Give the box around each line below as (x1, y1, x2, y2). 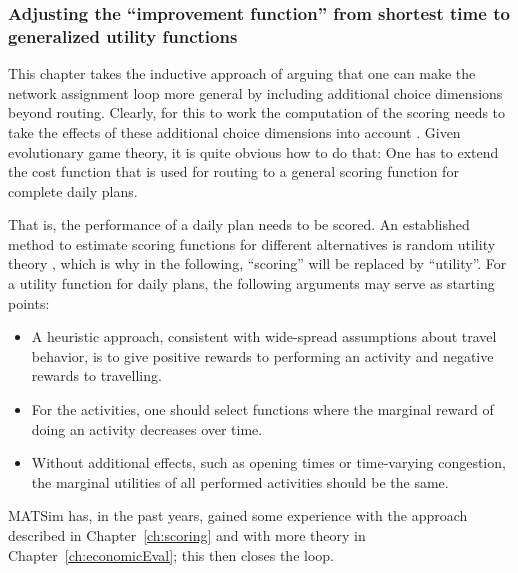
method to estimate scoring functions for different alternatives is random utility (8, 233, 496, 254)
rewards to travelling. (31, 365, 162, 386)
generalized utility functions (8, 23, 238, 48)
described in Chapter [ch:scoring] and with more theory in (8, 525, 366, 546)
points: (8, 292, 50, 313)
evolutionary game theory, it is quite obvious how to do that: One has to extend (8, 141, 499, 162)
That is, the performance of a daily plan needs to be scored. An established (8, 214, 470, 235)
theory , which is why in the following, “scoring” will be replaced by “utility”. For (8, 253, 507, 274)
